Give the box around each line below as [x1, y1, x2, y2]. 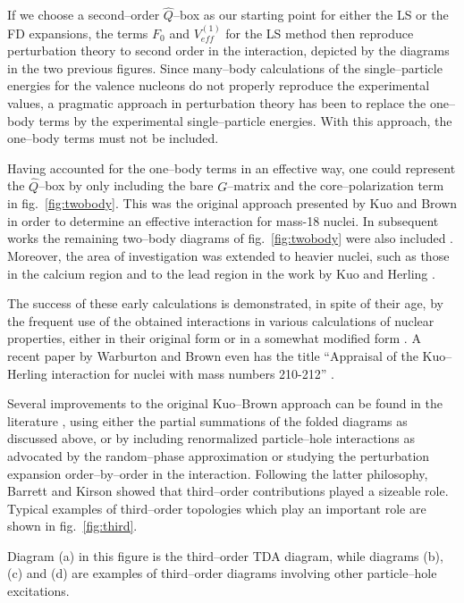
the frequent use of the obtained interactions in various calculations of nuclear [7, 311, 434, 330]
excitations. [7, 582, 70, 600]
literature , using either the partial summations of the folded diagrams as [7, 411, 408, 430]
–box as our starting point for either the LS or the [173, 5, 449, 24]
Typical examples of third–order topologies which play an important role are [7, 498, 426, 517]
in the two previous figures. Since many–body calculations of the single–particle [7, 58, 443, 77]
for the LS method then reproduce [225, 23, 414, 42]
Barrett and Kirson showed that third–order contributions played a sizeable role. [7, 482, 449, 500]
